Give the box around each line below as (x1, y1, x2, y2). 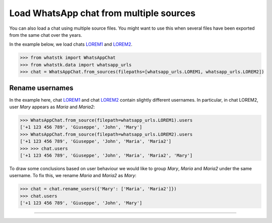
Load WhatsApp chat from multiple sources (9, 8, 196, 19)
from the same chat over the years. (9, 32, 83, 38)
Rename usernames (9, 84, 74, 92)
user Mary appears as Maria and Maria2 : (9, 104, 95, 110)
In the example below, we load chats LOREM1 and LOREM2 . (9, 41, 133, 47)
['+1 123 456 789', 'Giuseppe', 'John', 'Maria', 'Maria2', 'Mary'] (20, 153, 193, 158)
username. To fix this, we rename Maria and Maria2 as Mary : (9, 173, 137, 179)
